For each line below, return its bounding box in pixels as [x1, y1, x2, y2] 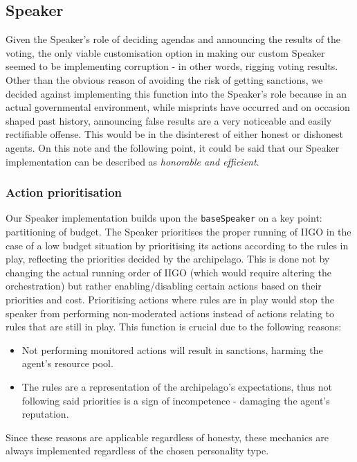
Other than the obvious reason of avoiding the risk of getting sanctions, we [6, 72, 323, 87]
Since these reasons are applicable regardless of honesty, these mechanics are [6, 429, 329, 444]
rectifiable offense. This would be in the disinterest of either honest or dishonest [6, 127, 343, 141]
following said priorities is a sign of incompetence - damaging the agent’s [21, 393, 330, 407]
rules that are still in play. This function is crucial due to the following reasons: [6, 319, 342, 334]
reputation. [21, 407, 69, 421]
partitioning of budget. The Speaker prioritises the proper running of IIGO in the [6, 224, 351, 239]
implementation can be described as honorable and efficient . [6, 154, 259, 168]
